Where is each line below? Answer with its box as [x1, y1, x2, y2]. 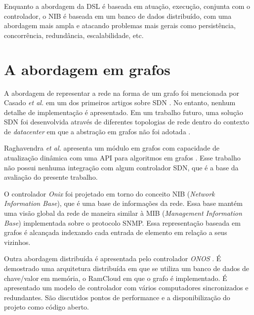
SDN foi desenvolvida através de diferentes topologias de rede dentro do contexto [4, 117, 250, 127]
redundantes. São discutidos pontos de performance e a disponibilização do [4, 292, 230, 302]
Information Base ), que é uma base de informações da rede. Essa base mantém [4, 198, 243, 208]
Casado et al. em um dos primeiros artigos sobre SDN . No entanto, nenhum [4, 97, 236, 108]
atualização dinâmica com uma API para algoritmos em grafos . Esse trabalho [4, 153, 241, 163]
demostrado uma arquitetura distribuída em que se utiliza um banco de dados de [4, 263, 249, 273]
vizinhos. [4, 236, 31, 247]
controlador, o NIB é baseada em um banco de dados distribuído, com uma [4, 10, 232, 21]
